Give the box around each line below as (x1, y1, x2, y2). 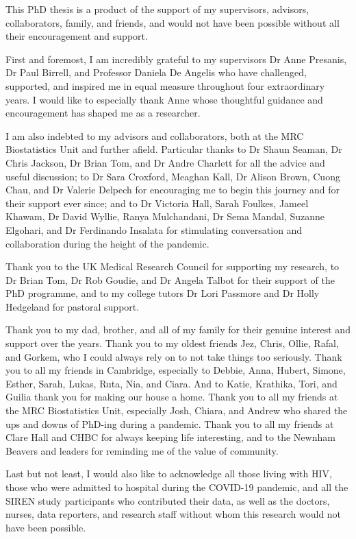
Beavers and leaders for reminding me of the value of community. (5, 443, 279, 457)
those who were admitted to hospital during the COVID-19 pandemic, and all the (5, 480, 348, 494)
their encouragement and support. (5, 29, 148, 43)
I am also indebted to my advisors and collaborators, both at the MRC (5, 128, 304, 143)
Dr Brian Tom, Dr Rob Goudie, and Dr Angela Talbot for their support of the (5, 272, 335, 287)
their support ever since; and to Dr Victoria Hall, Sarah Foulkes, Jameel (5, 195, 309, 210)
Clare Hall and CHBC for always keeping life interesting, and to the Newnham (5, 430, 335, 444)
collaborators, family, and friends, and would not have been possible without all (5, 15, 340, 29)
